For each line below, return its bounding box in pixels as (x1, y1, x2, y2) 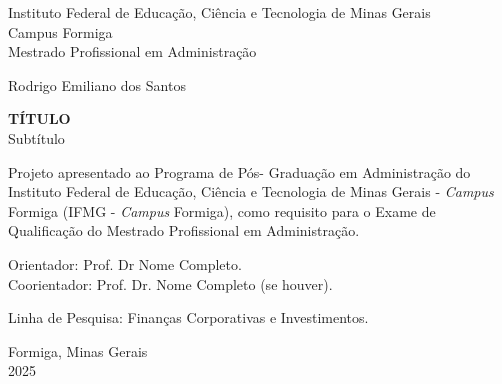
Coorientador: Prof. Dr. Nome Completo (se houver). (8, 273, 333, 294)
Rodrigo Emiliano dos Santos (8, 74, 186, 95)
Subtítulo (8, 127, 65, 148)
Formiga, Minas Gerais (8, 340, 148, 361)
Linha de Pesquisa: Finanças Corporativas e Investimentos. (8, 307, 369, 328)
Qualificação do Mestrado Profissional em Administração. (8, 220, 360, 241)
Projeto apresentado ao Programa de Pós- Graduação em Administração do (8, 161, 471, 182)
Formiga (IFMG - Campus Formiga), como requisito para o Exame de (8, 200, 436, 221)
